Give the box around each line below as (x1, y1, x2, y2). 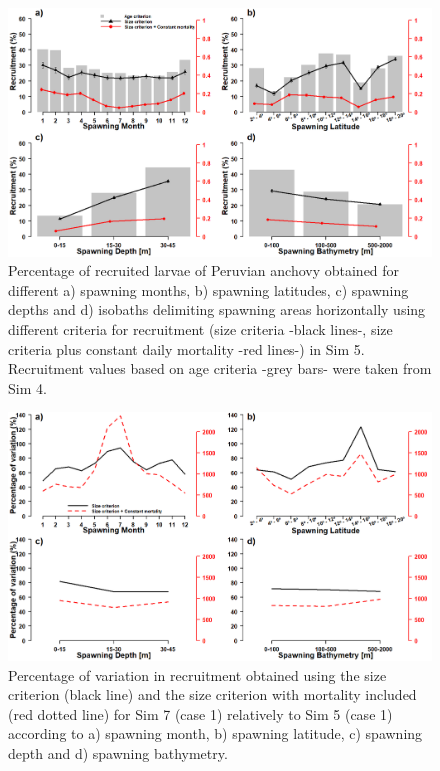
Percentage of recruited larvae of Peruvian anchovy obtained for (8, 260, 400, 281)
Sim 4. (8, 377, 47, 398)
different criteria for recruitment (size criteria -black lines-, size (8, 319, 393, 340)
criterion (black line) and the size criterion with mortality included (8, 684, 417, 705)
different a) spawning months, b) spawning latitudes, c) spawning (8, 279, 409, 300)
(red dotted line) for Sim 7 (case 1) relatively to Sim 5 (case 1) (8, 703, 393, 724)
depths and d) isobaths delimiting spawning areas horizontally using (8, 299, 426, 320)
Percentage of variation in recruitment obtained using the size (8, 664, 387, 685)
